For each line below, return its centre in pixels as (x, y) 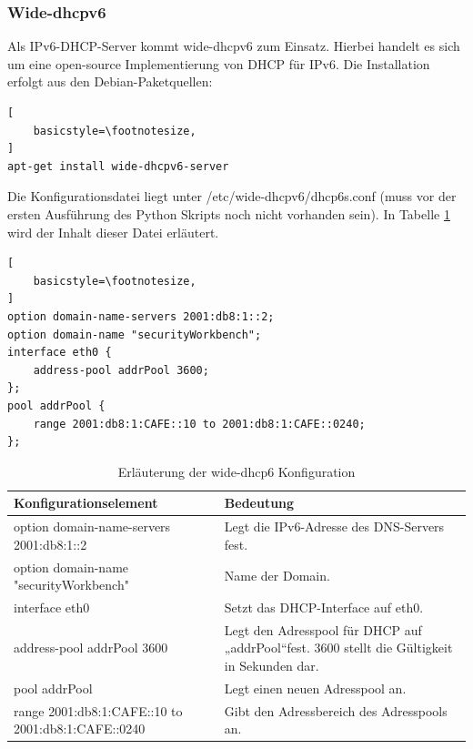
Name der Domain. (277, 576)
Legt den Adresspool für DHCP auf (323, 629)
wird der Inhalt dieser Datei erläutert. (113, 232)
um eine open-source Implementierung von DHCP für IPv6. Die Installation (219, 63)
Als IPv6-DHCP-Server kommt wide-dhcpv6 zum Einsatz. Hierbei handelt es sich (234, 46)
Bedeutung (259, 503)
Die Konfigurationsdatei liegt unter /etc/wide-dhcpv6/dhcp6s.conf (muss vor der (232, 196)
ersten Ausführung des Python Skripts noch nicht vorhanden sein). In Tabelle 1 (229, 213)
